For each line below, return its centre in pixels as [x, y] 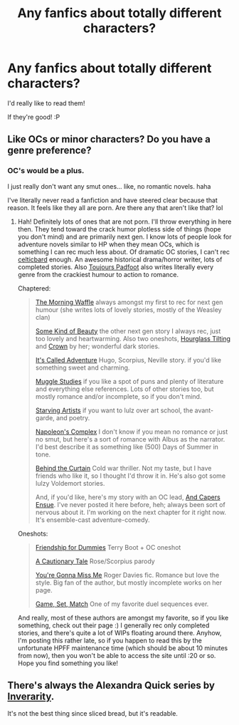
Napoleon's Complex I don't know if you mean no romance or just [132, 432]
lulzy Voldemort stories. [70, 483]
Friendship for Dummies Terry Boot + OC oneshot [108, 547]
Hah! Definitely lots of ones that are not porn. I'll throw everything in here [124, 221]
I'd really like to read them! [46, 103]
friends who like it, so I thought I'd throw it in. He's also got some [131, 476]
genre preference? [49, 151]
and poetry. [73, 417]
